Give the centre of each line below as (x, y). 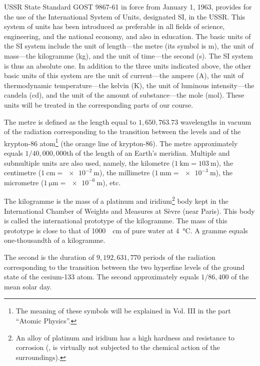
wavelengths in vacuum (216, 121)
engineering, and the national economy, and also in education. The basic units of (127, 36)
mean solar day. (28, 286)
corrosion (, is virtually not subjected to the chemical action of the (118, 347)
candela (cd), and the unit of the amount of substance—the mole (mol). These (124, 95)
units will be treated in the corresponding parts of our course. (99, 104)
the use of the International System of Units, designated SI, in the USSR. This (125, 16)
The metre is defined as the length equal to (70, 121)
